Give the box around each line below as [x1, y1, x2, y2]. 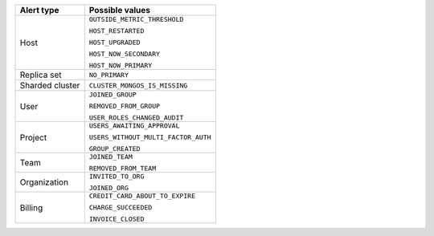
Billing [19, 201, 43, 213]
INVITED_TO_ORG [88, 173, 145, 181]
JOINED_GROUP [88, 91, 137, 99]
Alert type [19, 5, 59, 15]
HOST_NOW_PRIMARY [88, 61, 153, 70]
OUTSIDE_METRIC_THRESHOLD [88, 15, 184, 23]
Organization [19, 177, 68, 188]
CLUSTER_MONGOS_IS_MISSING [88, 81, 188, 90]
